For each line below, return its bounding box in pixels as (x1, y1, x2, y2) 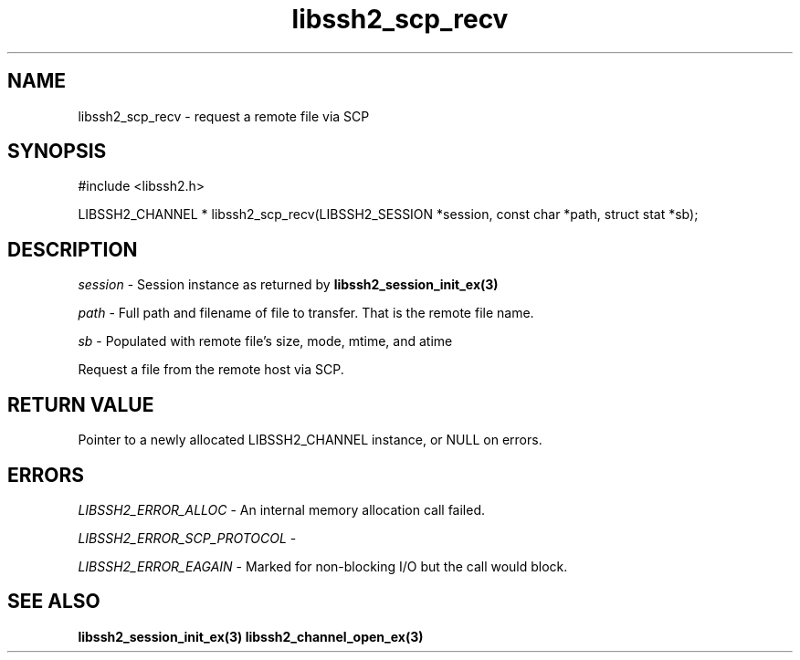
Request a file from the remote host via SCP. (78, 361, 344, 378)
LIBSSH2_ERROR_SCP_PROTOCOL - (78, 529, 297, 546)
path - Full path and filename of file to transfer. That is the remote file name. (78, 305, 534, 321)
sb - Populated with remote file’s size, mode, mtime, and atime (78, 333, 453, 350)
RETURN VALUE (7, 393, 154, 416)
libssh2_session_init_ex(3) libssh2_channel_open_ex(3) (78, 628, 424, 644)
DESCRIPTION (7, 237, 138, 261)
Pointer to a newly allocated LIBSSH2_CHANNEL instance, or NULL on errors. (78, 432, 542, 448)
